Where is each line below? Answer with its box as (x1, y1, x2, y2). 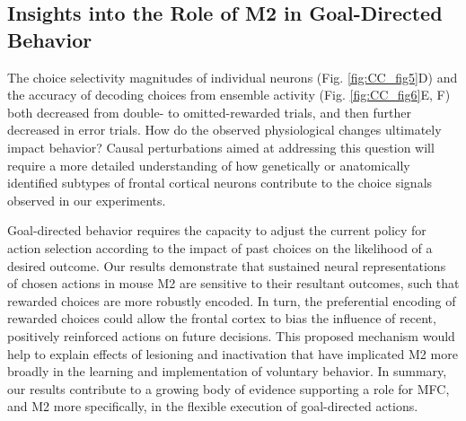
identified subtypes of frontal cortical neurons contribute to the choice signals (7, 173, 433, 192)
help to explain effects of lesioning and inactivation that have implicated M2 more (7, 344, 458, 363)
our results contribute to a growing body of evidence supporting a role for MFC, (7, 379, 450, 398)
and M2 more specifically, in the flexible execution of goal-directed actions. (7, 397, 418, 416)
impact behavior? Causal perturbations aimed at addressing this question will (7, 137, 435, 156)
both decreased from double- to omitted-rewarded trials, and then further (7, 102, 412, 121)
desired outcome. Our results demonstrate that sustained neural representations (7, 256, 446, 275)
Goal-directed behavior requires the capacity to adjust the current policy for (7, 221, 426, 240)
